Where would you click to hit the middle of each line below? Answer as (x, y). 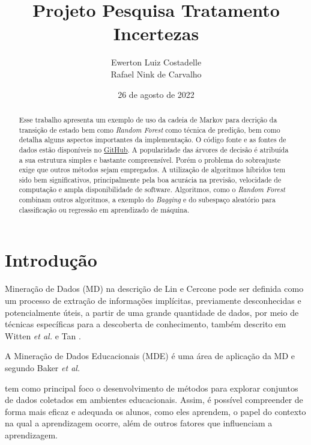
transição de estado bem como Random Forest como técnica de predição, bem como (149, 129)
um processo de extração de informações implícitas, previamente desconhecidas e (153, 300)
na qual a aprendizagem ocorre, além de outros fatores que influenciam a (139, 423)
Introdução (51, 260)
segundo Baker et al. (43, 367)
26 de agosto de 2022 (156, 94)
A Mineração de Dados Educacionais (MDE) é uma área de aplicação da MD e (150, 356)
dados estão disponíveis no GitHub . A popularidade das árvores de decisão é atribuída (154, 149)
